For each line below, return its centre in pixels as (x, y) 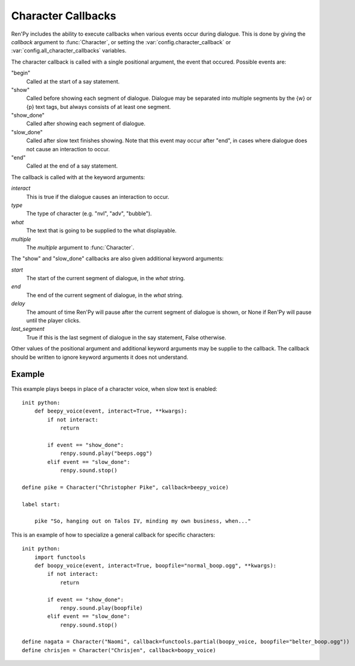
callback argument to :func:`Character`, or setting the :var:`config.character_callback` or (121, 42)
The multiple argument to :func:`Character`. (80, 247)
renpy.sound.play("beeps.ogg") (106, 453)
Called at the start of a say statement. (73, 81)
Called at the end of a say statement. (72, 166)
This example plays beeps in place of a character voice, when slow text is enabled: (114, 389)
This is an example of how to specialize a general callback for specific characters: (113, 535)
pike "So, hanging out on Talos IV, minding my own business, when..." (142, 521)
